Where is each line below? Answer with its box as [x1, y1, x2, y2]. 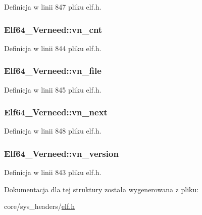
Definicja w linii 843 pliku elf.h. [4, 167, 102, 178]
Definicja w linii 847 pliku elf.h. [4, 2, 102, 12]
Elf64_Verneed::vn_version [4, 147, 119, 159]
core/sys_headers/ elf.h [4, 201, 75, 211]
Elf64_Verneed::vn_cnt [4, 23, 103, 35]
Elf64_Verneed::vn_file [4, 64, 102, 77]
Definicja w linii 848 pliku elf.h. [4, 125, 102, 136]
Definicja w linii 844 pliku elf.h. [4, 42, 102, 53]
